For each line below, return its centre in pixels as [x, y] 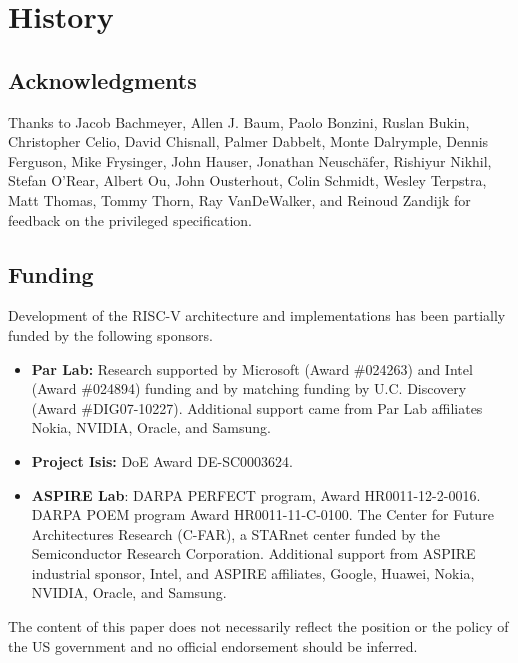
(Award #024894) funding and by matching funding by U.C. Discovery [249, 388]
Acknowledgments [102, 79]
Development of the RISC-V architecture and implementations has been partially [257, 315]
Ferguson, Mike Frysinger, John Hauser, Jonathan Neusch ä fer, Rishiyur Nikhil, [250, 160]
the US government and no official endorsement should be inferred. [213, 645]
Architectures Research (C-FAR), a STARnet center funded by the [236, 533]
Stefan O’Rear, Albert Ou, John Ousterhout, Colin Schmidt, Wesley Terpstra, [247, 180]
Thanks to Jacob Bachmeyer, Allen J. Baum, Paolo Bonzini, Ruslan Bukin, [239, 121]
